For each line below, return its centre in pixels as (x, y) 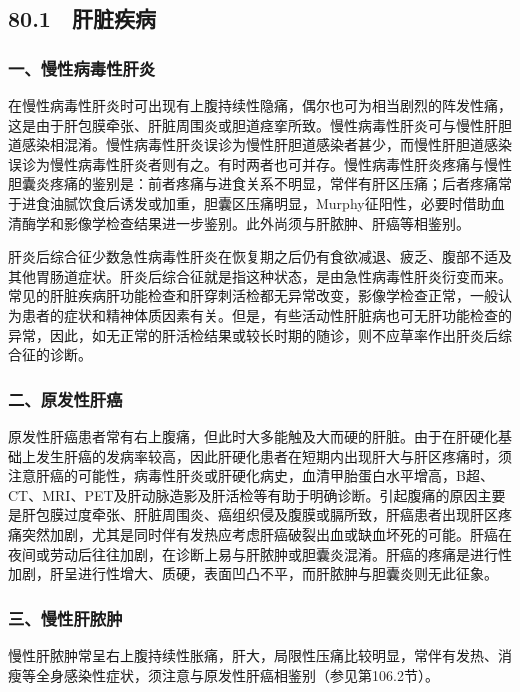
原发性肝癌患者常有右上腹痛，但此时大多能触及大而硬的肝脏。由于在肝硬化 (253, 435)
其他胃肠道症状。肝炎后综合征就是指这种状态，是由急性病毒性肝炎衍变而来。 (260, 275)
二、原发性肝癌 (65, 398)
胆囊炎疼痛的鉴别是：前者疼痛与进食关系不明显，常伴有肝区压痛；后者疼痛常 (260, 183)
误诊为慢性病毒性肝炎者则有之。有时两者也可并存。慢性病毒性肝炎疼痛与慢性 (260, 163)
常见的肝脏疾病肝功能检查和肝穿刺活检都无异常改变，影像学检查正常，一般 (253, 295)
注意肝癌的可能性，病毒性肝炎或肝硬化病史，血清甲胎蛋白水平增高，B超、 (251, 475)
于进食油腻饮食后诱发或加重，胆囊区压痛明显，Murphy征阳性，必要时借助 (249, 202)
